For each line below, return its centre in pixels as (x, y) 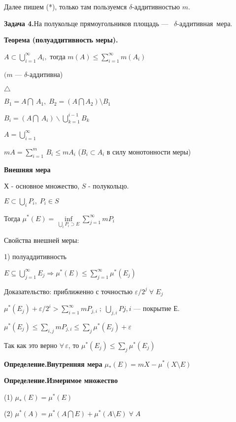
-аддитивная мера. (205, 23)
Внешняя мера (27, 169)
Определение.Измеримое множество (61, 380)
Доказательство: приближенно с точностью (68, 291)
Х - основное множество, (42, 186)
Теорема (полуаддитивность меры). (61, 40)
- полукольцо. (109, 186)
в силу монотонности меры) (149, 151)
